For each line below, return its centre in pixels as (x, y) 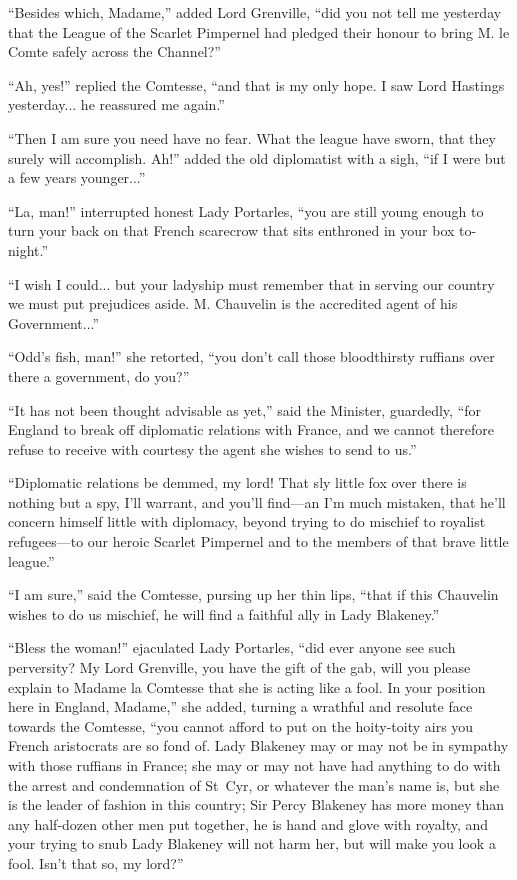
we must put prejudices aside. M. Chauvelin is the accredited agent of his (233, 303)
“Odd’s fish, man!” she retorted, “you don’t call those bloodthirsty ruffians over (251, 356)
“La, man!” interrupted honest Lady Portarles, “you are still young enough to (246, 210)
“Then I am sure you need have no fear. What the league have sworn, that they (252, 137)
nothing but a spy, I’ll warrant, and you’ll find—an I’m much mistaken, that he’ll (257, 501)
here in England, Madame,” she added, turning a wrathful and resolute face (240, 706)
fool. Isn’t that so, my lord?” (96, 862)
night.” (28, 249)
